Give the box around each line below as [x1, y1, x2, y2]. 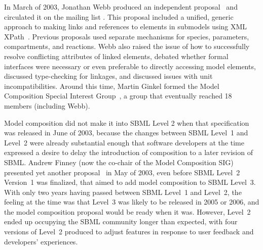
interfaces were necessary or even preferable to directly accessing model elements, [4, 61, 256, 71]
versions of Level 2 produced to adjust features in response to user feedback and [4, 226, 254, 237]
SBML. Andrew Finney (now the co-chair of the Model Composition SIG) [4, 157, 234, 167]
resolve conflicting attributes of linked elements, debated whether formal [4, 51, 229, 61]
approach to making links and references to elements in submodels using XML [4, 21, 247, 32]
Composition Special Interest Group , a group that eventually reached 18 [4, 90, 232, 101]
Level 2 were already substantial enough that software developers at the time [4, 137, 244, 147]
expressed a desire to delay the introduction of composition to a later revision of [4, 147, 253, 158]
